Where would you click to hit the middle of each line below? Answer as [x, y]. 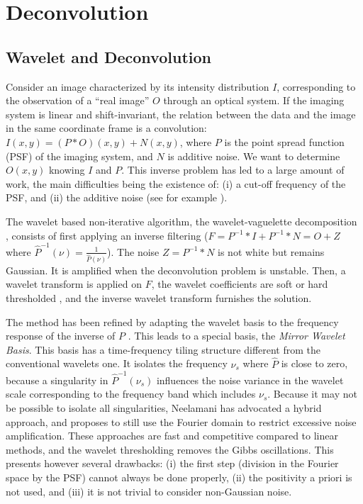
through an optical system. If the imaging [254, 100]
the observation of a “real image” [78, 100]
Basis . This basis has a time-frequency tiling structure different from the [163, 349]
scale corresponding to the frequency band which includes [131, 394]
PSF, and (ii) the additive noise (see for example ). [117, 197]
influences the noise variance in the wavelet [250, 380]
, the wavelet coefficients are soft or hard [240, 284]
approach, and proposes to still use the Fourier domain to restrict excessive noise [181, 421]
